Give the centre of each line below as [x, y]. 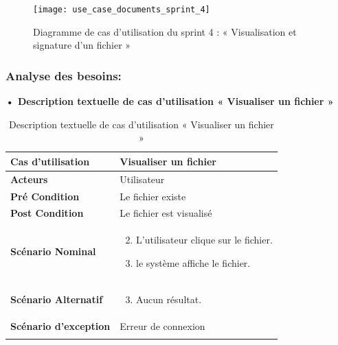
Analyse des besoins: [64, 75]
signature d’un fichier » [82, 45]
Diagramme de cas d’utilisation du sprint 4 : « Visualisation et [165, 31]
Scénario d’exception [60, 325]
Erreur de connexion [162, 325]
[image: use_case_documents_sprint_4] [122, 10]
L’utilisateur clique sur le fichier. [204, 240]
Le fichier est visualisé [166, 213]
